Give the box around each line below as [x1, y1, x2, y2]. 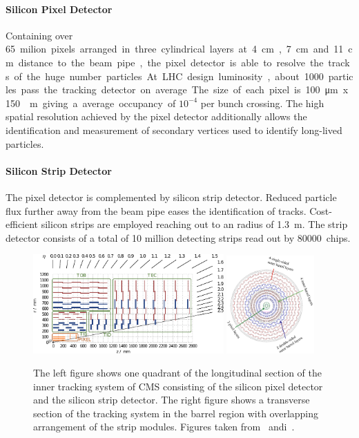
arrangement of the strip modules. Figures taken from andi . [33, 419, 295, 434]
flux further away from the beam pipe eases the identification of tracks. [6, 203, 307, 218]
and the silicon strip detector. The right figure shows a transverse [33, 392, 310, 407]
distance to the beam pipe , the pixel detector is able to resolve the [18, 55, 324, 69]
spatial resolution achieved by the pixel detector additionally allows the [6, 109, 307, 124]
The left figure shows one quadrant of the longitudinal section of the [33, 365, 322, 380]
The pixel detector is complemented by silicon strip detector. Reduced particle [6, 189, 337, 204]
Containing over [6, 28, 73, 42]
